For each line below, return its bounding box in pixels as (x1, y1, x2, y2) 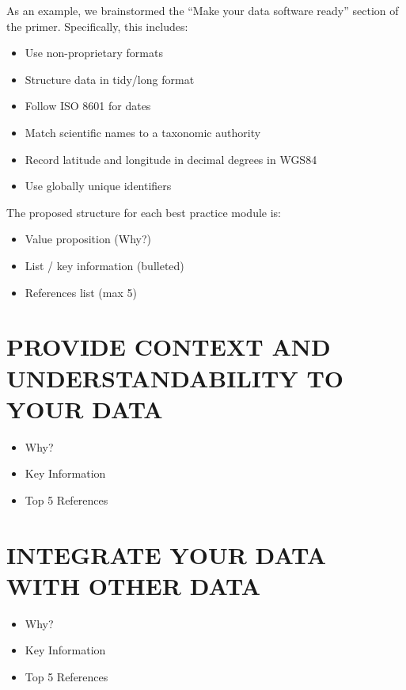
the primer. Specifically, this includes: (6, 17, 188, 34)
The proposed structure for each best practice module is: (6, 204, 281, 220)
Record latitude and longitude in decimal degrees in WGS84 (25, 151, 317, 167)
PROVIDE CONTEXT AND (6, 330, 331, 363)
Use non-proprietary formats (25, 44, 163, 61)
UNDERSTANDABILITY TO (6, 361, 344, 394)
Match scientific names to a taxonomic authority (25, 124, 261, 140)
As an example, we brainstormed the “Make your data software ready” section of (6, 2, 399, 18)
